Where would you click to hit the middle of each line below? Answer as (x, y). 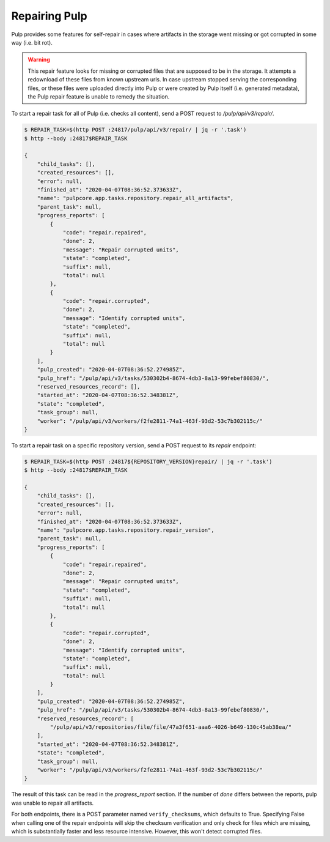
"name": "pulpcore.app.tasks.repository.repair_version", (126, 530)
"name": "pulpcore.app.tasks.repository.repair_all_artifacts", (135, 198)
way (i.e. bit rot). (32, 42)
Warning (39, 60)
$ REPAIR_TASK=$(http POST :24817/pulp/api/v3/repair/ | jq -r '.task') (135, 130)
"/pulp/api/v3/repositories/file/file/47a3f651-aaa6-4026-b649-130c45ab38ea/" (171, 727)
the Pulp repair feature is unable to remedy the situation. (99, 96)
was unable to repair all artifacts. (53, 803)
